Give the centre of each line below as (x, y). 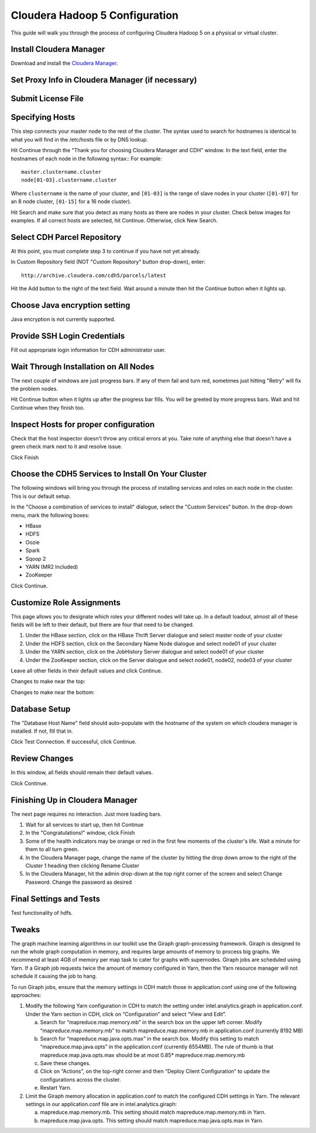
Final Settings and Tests (56, 899)
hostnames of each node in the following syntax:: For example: (86, 159)
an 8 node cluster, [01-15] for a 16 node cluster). (71, 201)
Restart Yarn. (56, 1088)
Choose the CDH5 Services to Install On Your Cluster (109, 474)
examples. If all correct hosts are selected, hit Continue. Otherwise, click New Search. (114, 220)
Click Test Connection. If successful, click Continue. (74, 742)
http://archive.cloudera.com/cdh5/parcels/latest (94, 275)
